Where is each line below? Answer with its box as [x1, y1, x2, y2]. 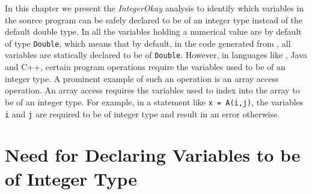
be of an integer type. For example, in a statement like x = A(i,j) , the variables [5, 95, 304, 108]
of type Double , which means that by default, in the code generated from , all [5, 37, 291, 49]
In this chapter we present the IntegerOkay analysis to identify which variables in [5, 2, 304, 14]
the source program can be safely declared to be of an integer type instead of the [5, 13, 303, 26]
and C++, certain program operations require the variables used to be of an [5, 60, 286, 73]
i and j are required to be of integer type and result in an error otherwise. [5, 107, 280, 120]
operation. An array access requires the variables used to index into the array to [5, 84, 300, 96]
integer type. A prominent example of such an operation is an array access [5, 72, 279, 84]
